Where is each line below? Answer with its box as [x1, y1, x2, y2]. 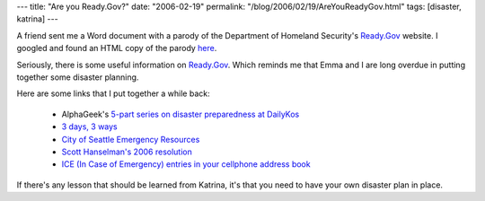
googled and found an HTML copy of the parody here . [16, 43, 217, 54]
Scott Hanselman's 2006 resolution [61, 146, 192, 157]
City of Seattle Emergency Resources [61, 134, 200, 144]
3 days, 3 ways [61, 121, 118, 132]
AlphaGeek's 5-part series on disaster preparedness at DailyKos [61, 109, 300, 119]
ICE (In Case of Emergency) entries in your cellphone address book [61, 159, 311, 170]
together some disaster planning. [16, 72, 139, 83]
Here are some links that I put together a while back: [16, 88, 210, 99]
